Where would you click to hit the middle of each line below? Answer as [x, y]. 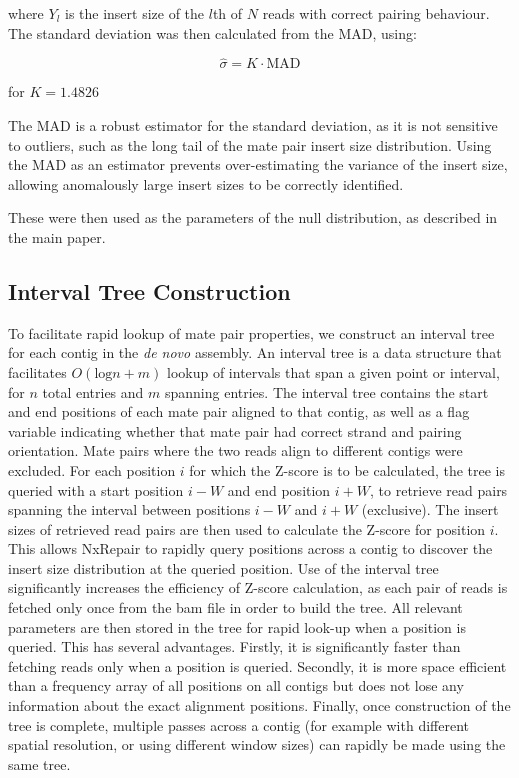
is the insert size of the [134, 13]
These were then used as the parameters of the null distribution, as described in [253, 217]
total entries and [93, 391]
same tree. [39, 763]
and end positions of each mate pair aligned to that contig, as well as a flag [239, 411]
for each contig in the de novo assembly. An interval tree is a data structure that [255, 352]
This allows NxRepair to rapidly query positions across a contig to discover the [250, 548]
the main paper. [57, 236]
